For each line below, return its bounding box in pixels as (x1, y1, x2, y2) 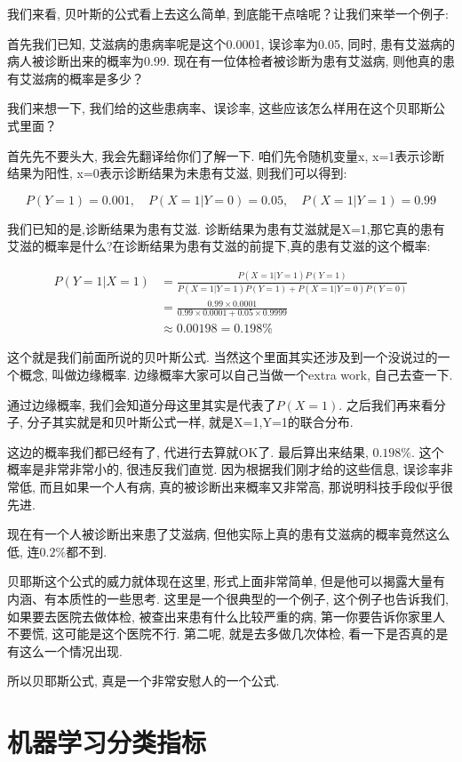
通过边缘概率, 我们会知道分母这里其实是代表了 (7, 395, 276, 413)
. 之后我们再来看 (339, 395, 434, 413)
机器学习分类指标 (7, 724, 207, 760)
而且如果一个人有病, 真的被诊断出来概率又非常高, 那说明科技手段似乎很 (39, 477, 453, 496)
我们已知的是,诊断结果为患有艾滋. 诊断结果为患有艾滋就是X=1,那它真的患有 (7, 219, 445, 237)
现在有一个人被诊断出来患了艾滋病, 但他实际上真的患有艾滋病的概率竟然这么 (7, 525, 450, 543)
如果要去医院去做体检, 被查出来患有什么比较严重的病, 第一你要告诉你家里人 (7, 606, 446, 625)
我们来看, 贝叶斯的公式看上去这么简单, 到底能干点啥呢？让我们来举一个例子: (7, 4, 449, 22)
